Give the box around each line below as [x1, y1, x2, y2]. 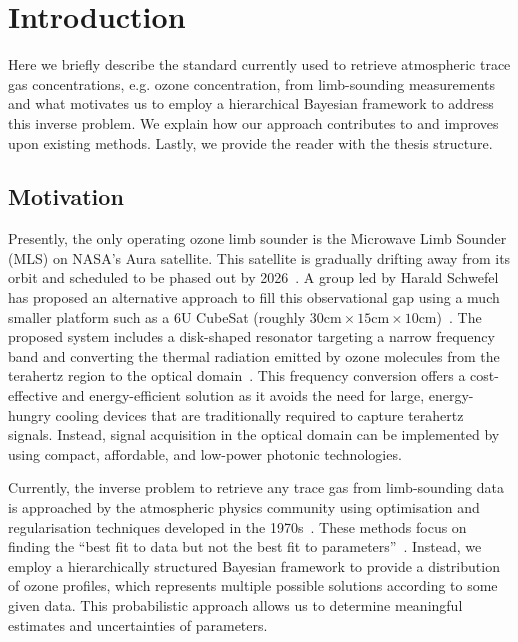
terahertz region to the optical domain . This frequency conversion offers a [8, 365, 466, 386]
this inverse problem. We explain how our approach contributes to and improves [8, 112, 499, 133]
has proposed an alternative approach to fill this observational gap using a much [8, 287, 500, 308]
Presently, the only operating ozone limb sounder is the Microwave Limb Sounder [8, 228, 507, 249]
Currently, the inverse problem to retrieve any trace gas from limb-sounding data [8, 477, 504, 498]
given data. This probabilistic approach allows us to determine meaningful [8, 594, 463, 615]
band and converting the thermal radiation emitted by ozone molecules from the [8, 345, 500, 366]
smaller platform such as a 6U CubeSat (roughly [8, 306, 306, 327]
